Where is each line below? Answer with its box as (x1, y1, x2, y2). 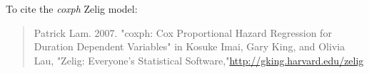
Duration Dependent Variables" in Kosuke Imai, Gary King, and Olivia (34, 39, 345, 54)
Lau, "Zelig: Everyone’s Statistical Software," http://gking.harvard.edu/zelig (34, 52, 364, 67)
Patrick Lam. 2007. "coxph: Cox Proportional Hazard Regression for (34, 25, 332, 40)
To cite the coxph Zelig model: (6, 1, 138, 16)
